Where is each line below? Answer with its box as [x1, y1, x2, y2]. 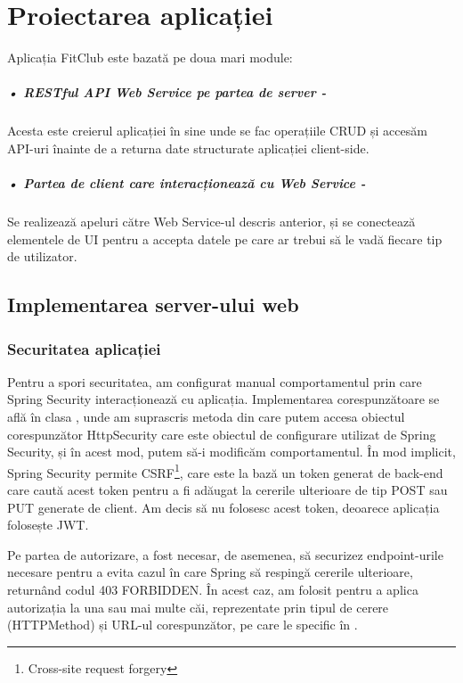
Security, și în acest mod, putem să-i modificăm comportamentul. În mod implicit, [7, 442, 456, 461]
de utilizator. [7, 247, 77, 266]
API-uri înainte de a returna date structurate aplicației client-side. [7, 138, 370, 157]
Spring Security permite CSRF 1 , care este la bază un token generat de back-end [7, 460, 443, 481]
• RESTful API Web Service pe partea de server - [7, 83, 327, 102]
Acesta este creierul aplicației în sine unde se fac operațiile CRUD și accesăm [7, 121, 427, 140]
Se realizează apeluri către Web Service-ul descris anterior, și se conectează [7, 212, 416, 231]
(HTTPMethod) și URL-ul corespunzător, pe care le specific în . [7, 615, 358, 634]
